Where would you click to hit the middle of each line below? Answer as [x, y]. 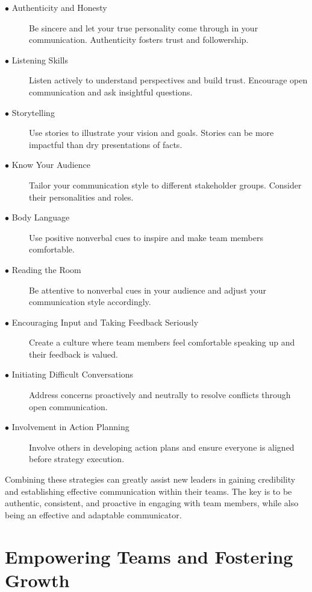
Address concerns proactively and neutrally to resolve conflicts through [160, 395]
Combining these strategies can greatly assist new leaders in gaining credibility [150, 479]
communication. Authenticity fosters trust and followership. [139, 40]
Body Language [41, 217]
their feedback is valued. [73, 354]
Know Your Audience [51, 165]
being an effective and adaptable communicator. [93, 514]
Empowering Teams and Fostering [149, 556]
